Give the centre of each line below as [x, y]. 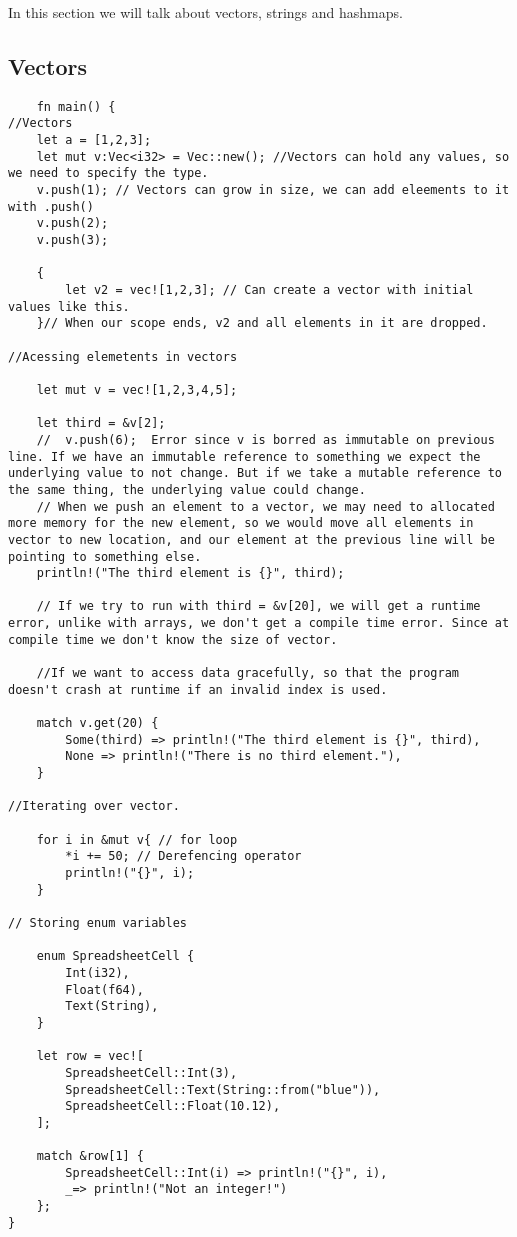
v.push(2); [72, 223]
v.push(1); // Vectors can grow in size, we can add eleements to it [273, 190]
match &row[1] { [90, 1156]
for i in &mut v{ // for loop [137, 839]
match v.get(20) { [97, 723]
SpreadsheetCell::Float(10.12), [173, 1106]
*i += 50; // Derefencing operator [183, 856]
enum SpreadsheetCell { [115, 956]
